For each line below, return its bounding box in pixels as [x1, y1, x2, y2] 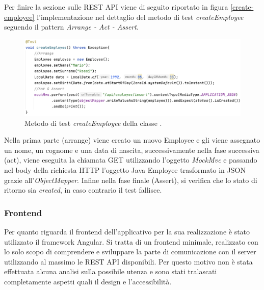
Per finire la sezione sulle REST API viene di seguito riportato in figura [4, 2, 228, 12]
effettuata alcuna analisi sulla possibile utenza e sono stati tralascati [4, 266, 217, 277]
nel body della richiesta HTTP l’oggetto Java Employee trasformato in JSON [4, 165, 246, 175]
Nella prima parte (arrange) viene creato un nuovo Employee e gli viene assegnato [4, 135, 260, 145]
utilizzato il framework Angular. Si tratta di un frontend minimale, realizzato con [4, 236, 258, 247]
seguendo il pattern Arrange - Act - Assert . [4, 21, 139, 32]
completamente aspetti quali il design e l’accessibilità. [4, 276, 172, 287]
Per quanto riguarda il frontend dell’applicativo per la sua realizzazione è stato [4, 226, 250, 237]
